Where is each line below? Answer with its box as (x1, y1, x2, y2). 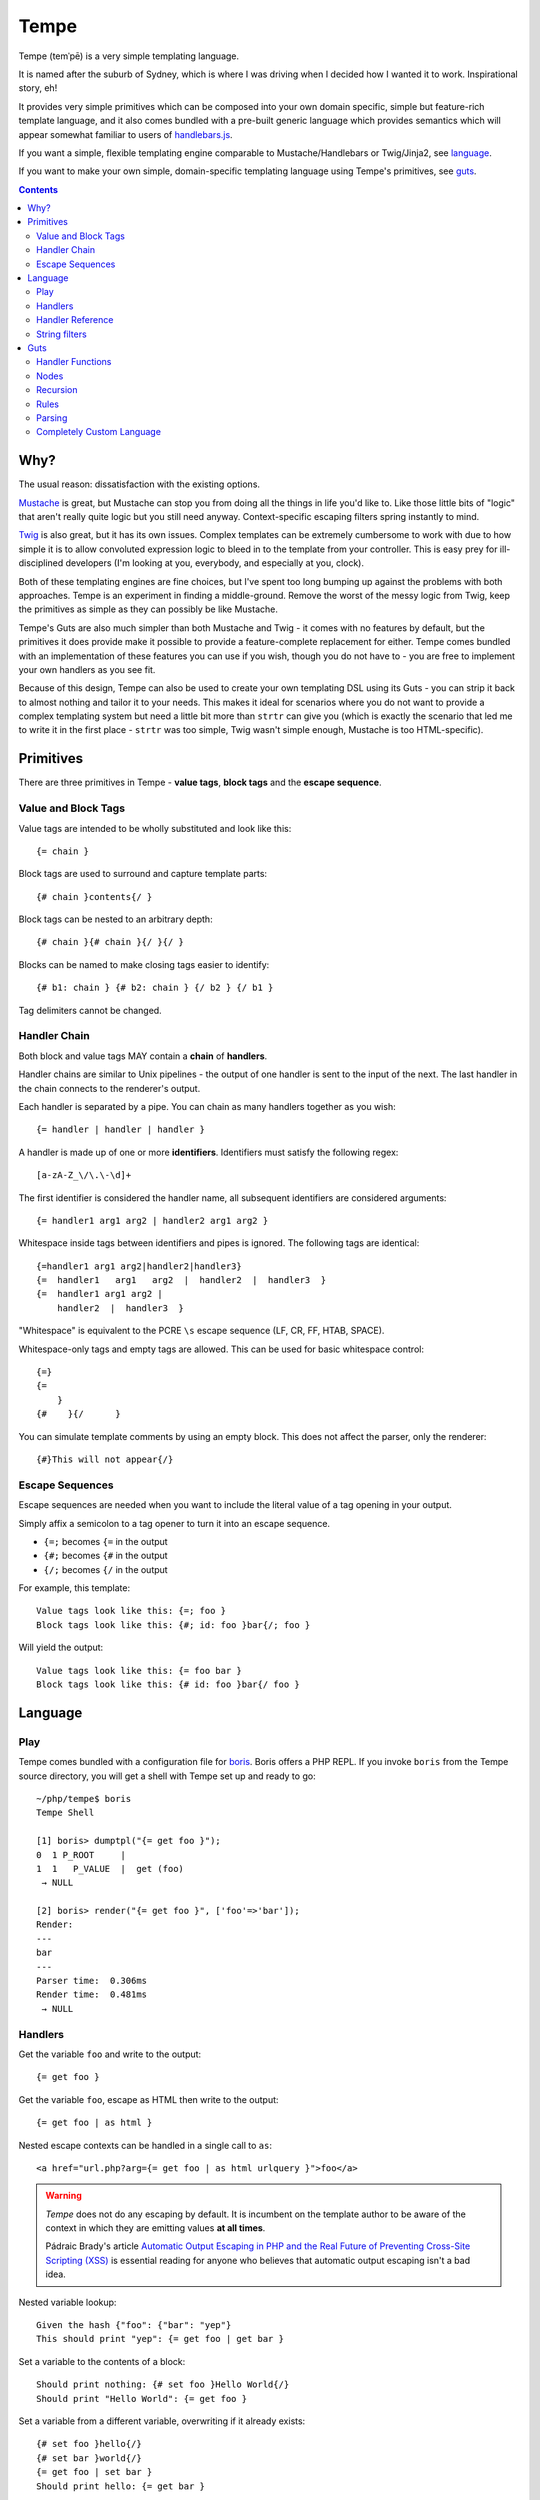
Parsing (36, 411, 68, 424)
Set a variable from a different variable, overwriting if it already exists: (18, 2415, 306, 2427)
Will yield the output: (18, 1641, 104, 1654)
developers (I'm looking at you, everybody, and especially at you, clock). (65, 557, 365, 569)
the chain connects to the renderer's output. (18, 1082, 201, 1094)
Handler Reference (36, 314, 114, 326)
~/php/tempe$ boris (36, 1793, 132, 1804)
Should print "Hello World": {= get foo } (36, 2393, 248, 2404)
